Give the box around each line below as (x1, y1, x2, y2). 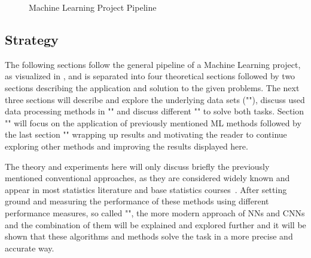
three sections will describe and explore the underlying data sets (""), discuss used (5, 93, 305, 105)
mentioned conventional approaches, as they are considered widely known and (5, 172, 290, 184)
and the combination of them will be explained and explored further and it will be (5, 218, 306, 231)
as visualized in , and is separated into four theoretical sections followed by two (5, 70, 295, 82)
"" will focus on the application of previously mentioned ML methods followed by (5, 116, 301, 129)
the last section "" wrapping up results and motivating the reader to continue (5, 128, 287, 141)
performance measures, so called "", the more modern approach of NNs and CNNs (5, 206, 305, 219)
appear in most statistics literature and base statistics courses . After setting (5, 183, 287, 195)
